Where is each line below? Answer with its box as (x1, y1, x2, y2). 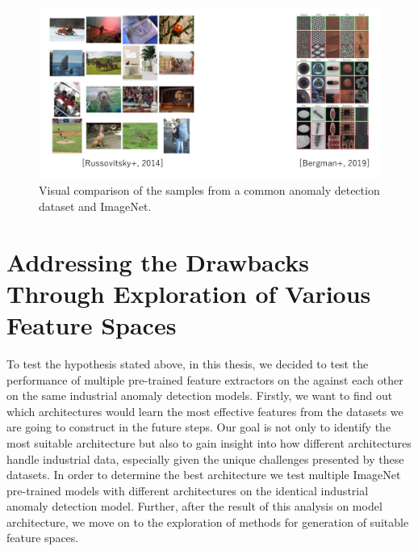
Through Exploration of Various (6, 276, 371, 309)
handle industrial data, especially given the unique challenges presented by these (6, 450, 404, 467)
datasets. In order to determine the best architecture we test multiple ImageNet (6, 466, 401, 483)
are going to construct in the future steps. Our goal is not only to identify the (6, 419, 391, 435)
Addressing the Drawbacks (6, 245, 309, 278)
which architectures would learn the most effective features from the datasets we (6, 402, 403, 419)
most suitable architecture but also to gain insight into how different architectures (6, 434, 412, 451)
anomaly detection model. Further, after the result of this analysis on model (6, 498, 382, 515)
